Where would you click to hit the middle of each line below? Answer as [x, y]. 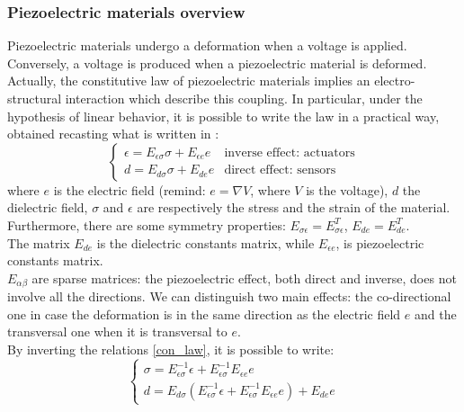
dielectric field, [48, 207]
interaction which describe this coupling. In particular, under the [244, 98]
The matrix [39, 242]
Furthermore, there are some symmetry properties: [147, 224]
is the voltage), [347, 189]
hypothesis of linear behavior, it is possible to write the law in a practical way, [223, 116]
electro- [395, 81]
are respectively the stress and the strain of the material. [294, 207]
